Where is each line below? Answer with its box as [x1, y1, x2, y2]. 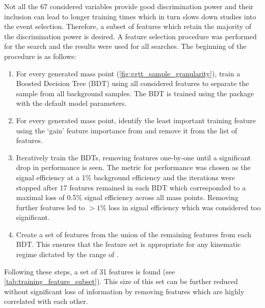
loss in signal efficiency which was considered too [109, 202, 261, 212]
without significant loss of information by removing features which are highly [4, 286, 245, 296]
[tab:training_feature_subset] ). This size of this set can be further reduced [4, 276, 238, 287]
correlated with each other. [4, 296, 88, 306]
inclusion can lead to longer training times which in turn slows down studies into [4, 11, 256, 21]
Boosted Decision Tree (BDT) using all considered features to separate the [16, 78, 249, 89]
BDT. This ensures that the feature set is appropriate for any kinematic [16, 239, 241, 249]
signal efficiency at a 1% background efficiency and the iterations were [16, 172, 235, 182]
